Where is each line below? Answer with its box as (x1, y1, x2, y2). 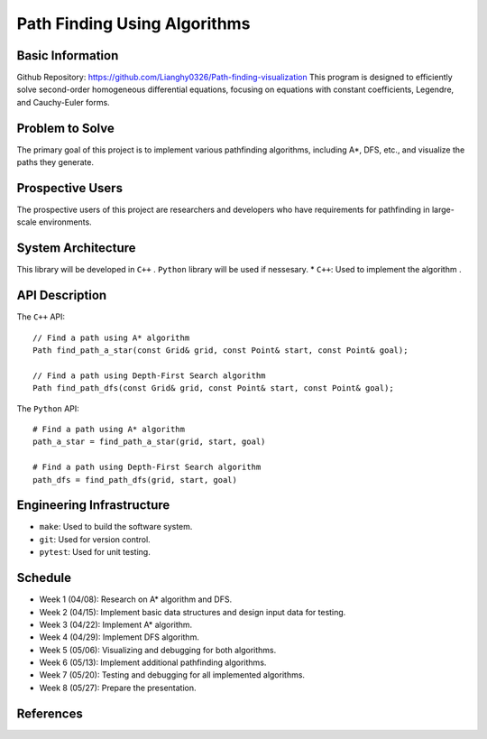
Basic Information (16, 48, 119, 63)
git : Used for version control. (39, 533, 151, 545)
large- (431, 204, 455, 216)
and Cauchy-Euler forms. (16, 97, 110, 107)
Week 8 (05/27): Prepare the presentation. (39, 682, 198, 693)
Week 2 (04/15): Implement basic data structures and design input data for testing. (39, 606, 346, 617)
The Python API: (16, 402, 80, 414)
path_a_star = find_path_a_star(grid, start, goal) (32, 437, 266, 447)
